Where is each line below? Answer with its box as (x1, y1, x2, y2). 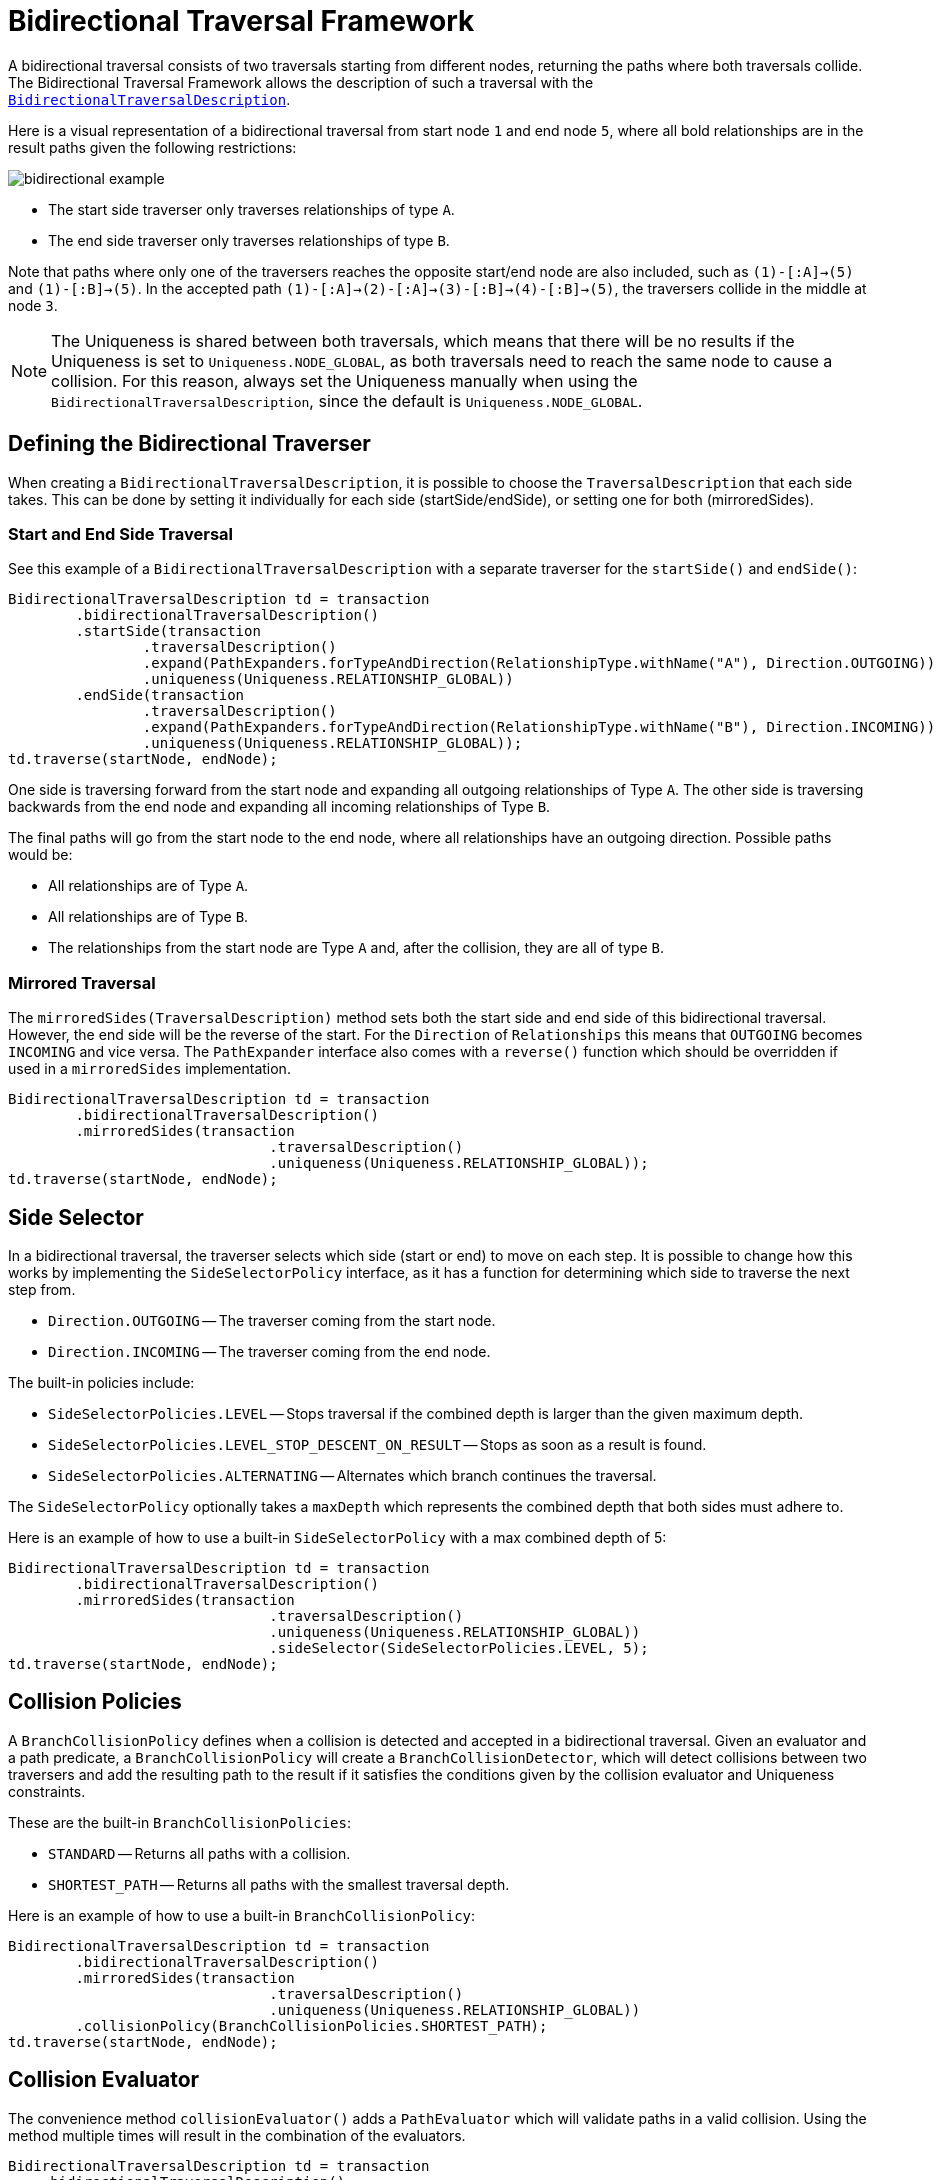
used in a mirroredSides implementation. (8, 1060, 291, 1078)
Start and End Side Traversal (8, 523, 234, 544)
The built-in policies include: (8, 1373, 195, 1391)
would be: (8, 846, 73, 864)
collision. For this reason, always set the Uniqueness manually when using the (51, 370, 638, 391)
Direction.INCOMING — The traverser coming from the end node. (48, 1342, 491, 1360)
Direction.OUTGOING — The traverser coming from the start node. (48, 1311, 496, 1329)
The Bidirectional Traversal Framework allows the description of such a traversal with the (8, 73, 594, 91)
